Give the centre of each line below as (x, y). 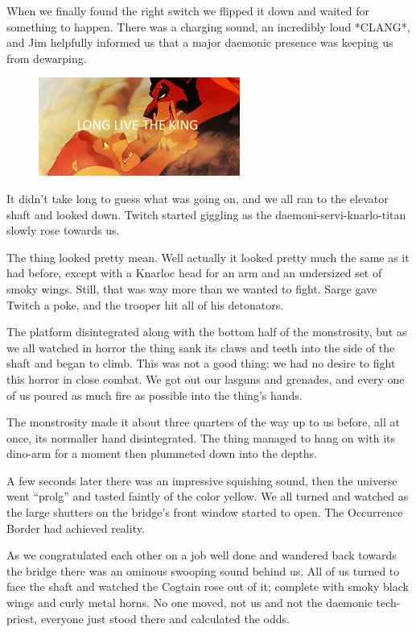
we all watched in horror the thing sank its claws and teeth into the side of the (201, 347)
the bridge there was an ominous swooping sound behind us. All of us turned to (203, 570)
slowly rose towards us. (63, 230)
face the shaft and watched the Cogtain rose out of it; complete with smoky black (208, 586)
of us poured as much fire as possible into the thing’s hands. (154, 395)
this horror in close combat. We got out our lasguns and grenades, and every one (206, 378)
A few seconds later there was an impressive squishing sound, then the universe (202, 480)
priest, (22, 618)
